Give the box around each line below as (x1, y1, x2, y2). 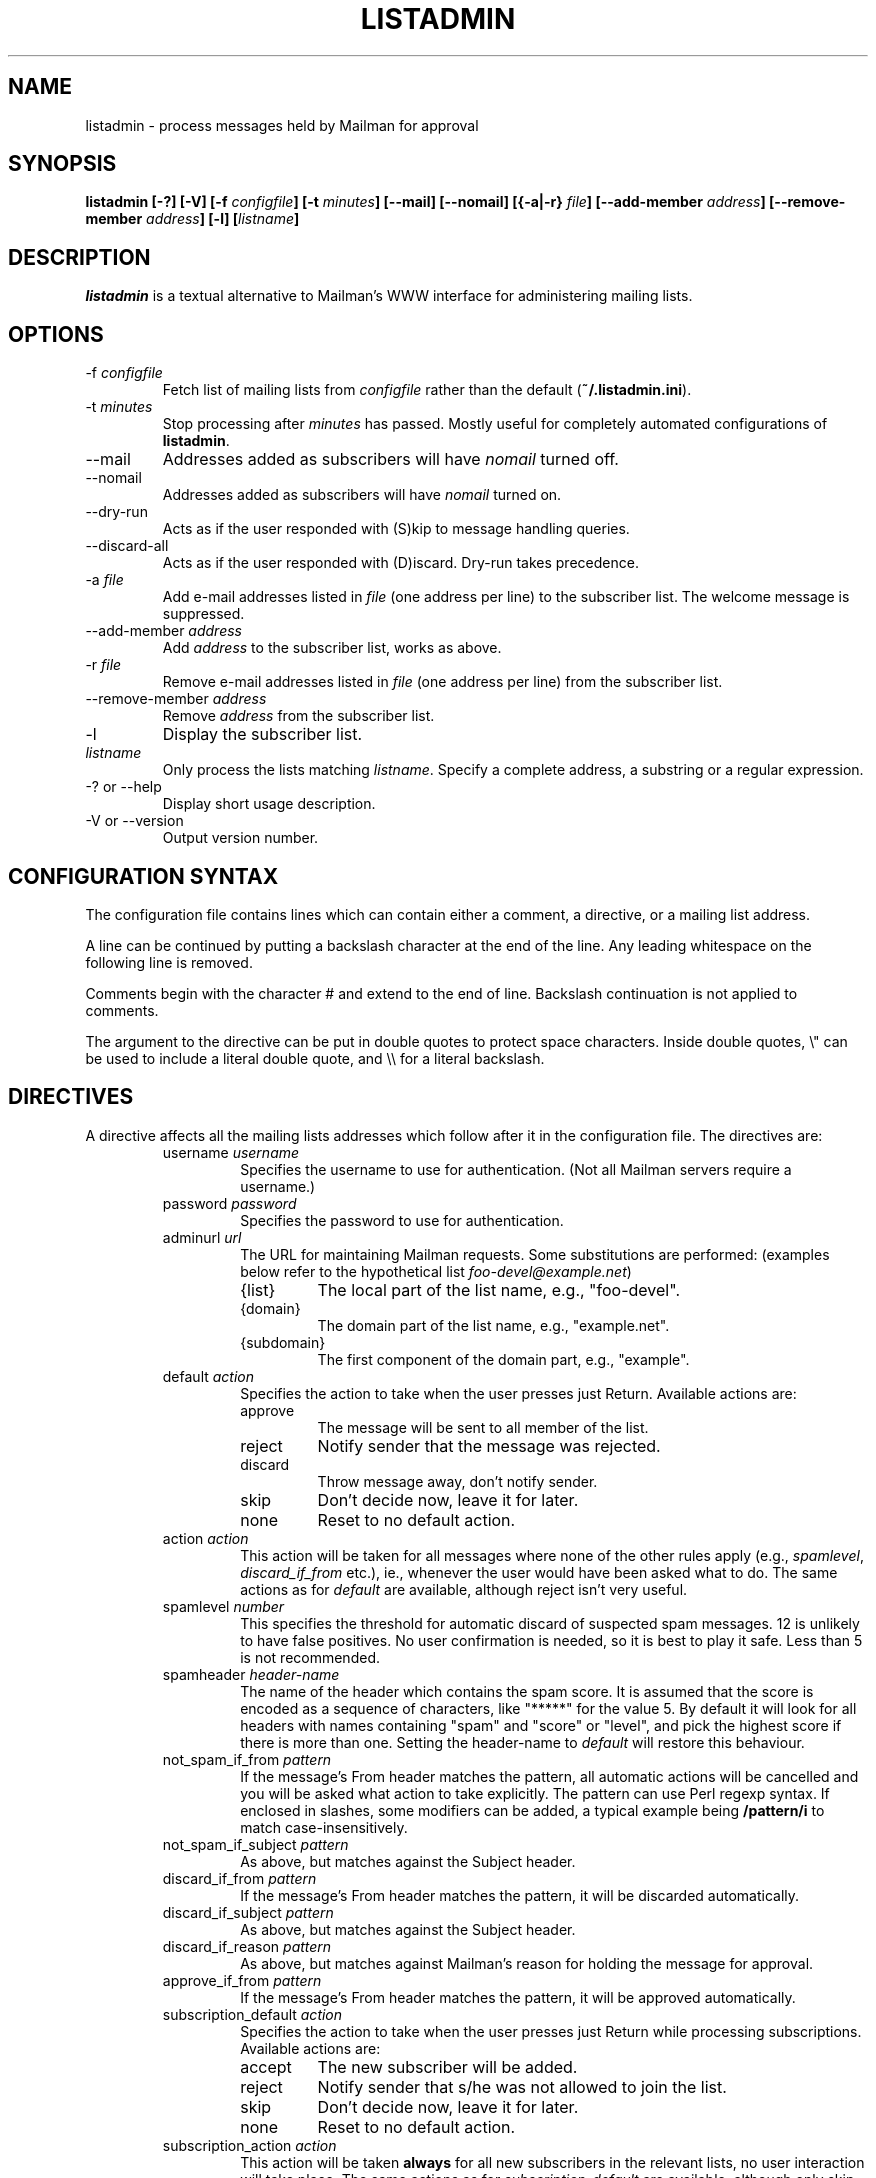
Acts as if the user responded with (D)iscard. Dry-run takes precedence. (162, 554, 639, 572)
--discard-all (85, 537, 169, 555)
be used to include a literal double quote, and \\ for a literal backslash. (85, 1049, 545, 1067)
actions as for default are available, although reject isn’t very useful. (240, 1580, 688, 1598)
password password (162, 1194, 297, 1212)
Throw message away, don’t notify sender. (317, 1472, 598, 1490)
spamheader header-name (162, 1665, 340, 1683)
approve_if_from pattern (162, 1971, 322, 1989)
